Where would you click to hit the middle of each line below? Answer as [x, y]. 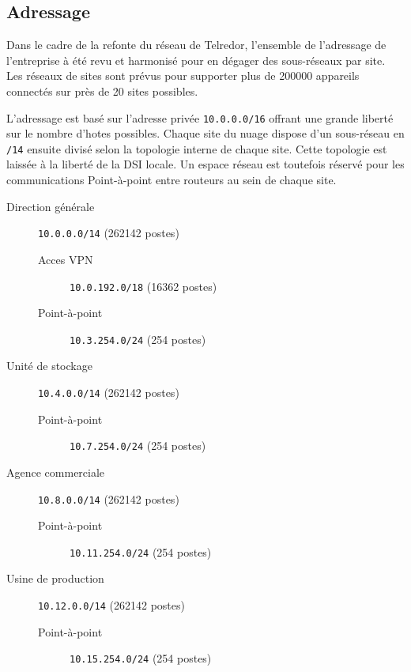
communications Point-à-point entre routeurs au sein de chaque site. [172, 180]
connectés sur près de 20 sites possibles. [102, 91]
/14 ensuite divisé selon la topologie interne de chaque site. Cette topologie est [197, 148]
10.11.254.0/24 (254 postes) [141, 551]
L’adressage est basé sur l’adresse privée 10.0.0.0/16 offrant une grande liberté [200, 117]
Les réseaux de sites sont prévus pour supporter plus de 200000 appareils [183, 76]
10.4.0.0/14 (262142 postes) [109, 393]
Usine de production [55, 578]
